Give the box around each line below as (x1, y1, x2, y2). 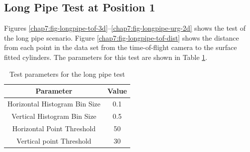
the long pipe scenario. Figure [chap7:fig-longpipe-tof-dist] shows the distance (4, 32, 239, 43)
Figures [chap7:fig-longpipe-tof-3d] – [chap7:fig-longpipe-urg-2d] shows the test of (4, 23, 246, 33)
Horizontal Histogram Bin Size (7, 99, 101, 109)
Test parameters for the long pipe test (9, 68, 125, 79)
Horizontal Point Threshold (12, 123, 96, 133)
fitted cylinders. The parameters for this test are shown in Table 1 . (4, 51, 207, 62)
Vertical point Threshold (16, 135, 91, 146)
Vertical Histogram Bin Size (11, 110, 96, 121)
